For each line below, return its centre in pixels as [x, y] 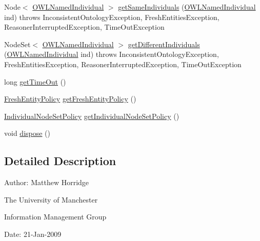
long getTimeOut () [35, 81]
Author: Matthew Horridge [47, 182]
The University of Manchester [51, 199]
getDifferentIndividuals [164, 44]
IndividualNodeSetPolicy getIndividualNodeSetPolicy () [92, 116]
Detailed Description [60, 161]
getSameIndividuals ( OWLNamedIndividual [187, 7]
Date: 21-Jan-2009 [33, 234]
